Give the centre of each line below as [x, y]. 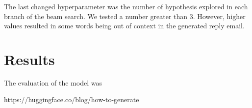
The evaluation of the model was [53, 82]
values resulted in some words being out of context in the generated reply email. [124, 26]
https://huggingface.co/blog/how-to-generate [72, 99]
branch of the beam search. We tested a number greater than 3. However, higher [125, 16]
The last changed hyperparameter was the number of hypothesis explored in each [126, 6]
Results [29, 59]
